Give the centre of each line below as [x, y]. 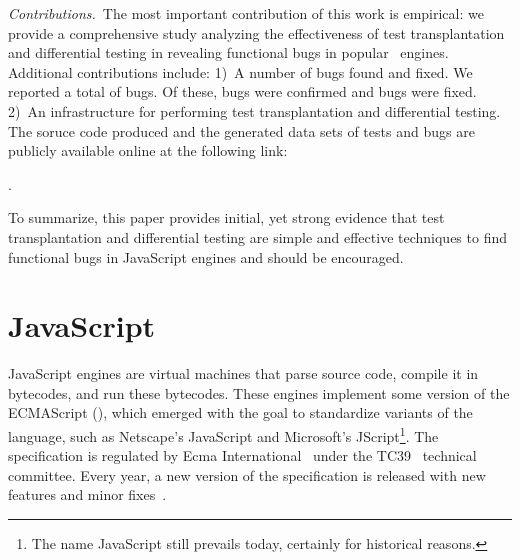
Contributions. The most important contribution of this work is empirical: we [246, 13]
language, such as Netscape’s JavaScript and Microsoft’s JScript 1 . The [223, 434]
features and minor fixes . [87, 494]
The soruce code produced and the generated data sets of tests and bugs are [241, 130]
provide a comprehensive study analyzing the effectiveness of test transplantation [256, 32]
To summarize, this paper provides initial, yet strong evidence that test [226, 217]
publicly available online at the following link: [148, 150]
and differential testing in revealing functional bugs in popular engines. [228, 52]
